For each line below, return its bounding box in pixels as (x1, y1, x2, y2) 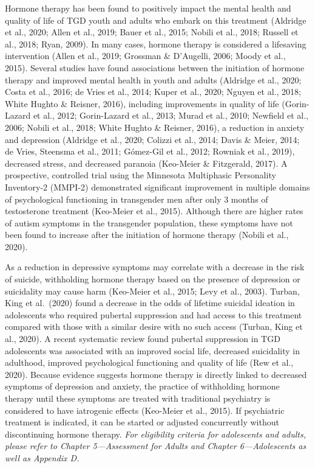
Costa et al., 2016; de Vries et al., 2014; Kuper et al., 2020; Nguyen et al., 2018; (5, 85, 301, 98)
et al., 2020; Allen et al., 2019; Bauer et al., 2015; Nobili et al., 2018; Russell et (5, 26, 299, 38)
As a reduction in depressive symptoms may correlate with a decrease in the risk (5, 260, 305, 273)
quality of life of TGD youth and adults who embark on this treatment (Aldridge (5, 13, 307, 26)
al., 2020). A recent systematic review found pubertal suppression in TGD (5, 332, 280, 345)
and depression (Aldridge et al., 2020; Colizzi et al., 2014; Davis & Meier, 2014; (5, 133, 300, 145)
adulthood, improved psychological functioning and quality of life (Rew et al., (5, 356, 294, 369)
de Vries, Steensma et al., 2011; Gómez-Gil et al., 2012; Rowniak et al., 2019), (5, 145, 295, 158)
